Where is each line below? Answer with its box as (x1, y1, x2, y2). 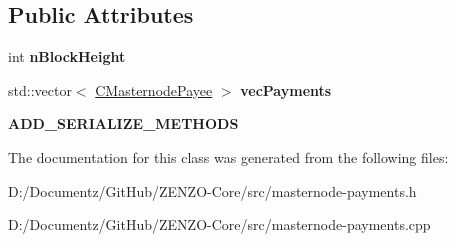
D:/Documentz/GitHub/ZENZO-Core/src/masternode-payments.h (8, 180, 417, 201)
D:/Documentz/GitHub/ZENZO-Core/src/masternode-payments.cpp (8, 214, 431, 235)
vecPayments (240, 79, 332, 100)
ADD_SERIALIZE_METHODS (8, 113, 239, 134)
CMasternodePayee (95, 79, 213, 100)
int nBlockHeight (8, 46, 126, 67)
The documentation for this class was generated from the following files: (8, 146, 449, 167)
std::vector (8, 79, 72, 100)
